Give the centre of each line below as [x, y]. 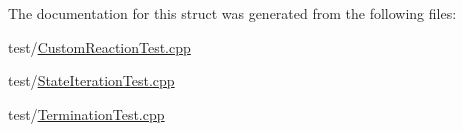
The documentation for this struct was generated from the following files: [232, 13]
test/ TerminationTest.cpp [86, 113]
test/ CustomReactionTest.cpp [99, 46]
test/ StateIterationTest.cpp [91, 80]
